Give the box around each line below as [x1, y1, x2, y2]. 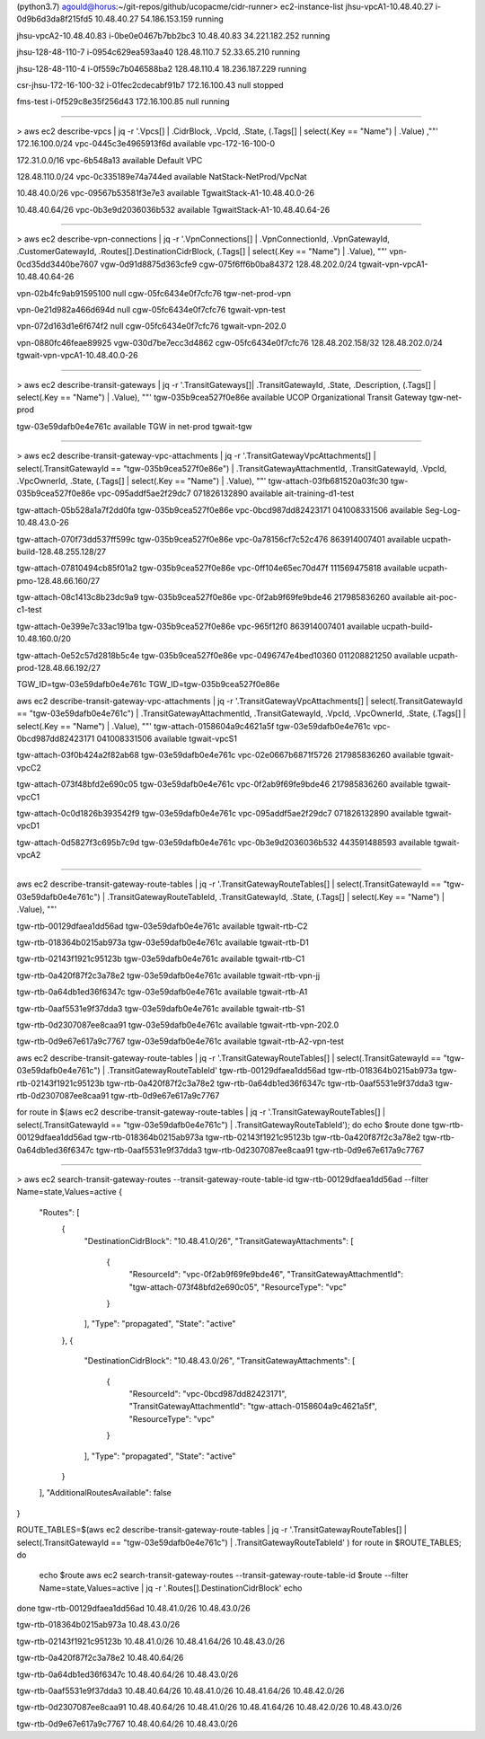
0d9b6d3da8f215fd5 [16, 13, 93, 24]
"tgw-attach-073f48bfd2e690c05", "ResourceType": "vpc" [128, 1281, 348, 1293]
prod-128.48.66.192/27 [16, 663, 101, 674]
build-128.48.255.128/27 [16, 546, 107, 557]
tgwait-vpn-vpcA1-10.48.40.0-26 [16, 350, 138, 361]
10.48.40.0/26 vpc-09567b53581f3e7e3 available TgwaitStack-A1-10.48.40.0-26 [16, 188, 314, 199]
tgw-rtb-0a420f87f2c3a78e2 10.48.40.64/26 [16, 1653, 184, 1664]
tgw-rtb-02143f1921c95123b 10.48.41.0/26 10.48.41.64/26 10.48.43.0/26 [16, 1636, 286, 1646]
